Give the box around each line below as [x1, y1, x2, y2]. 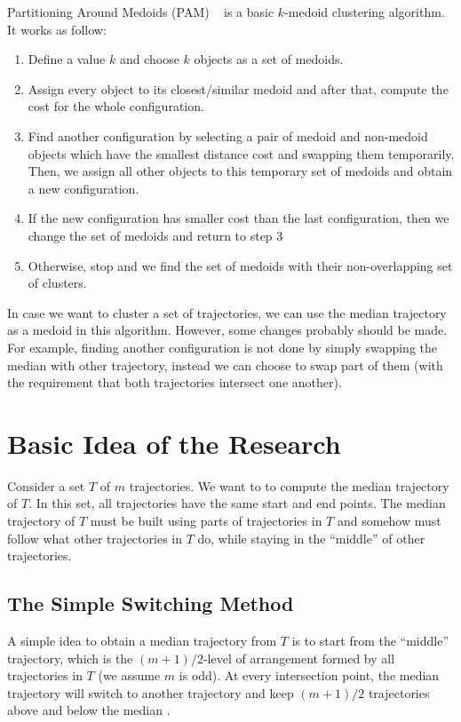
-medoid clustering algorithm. [284, 3, 445, 20]
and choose [119, 50, 179, 68]
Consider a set [7, 476, 85, 495]
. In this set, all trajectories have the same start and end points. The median [28, 494, 446, 512]
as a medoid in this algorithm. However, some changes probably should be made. [7, 321, 448, 339]
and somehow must [337, 512, 441, 529]
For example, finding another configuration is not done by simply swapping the [7, 337, 437, 356]
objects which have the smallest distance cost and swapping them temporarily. [28, 144, 455, 163]
